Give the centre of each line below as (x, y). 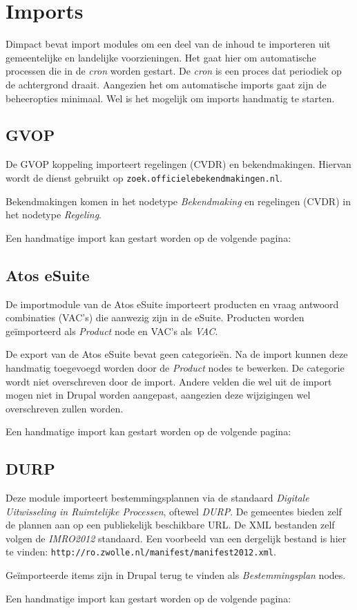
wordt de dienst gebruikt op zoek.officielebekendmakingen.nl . (144, 177)
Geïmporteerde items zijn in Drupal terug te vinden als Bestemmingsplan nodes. (176, 575)
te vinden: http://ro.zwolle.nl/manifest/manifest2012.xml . (141, 552)
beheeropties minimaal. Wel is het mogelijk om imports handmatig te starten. (170, 98)
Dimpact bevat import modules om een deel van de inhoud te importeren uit (168, 44)
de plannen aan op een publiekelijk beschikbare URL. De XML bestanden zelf (170, 525)
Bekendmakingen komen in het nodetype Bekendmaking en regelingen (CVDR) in (178, 201)
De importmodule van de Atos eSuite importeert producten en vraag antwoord (172, 304)
